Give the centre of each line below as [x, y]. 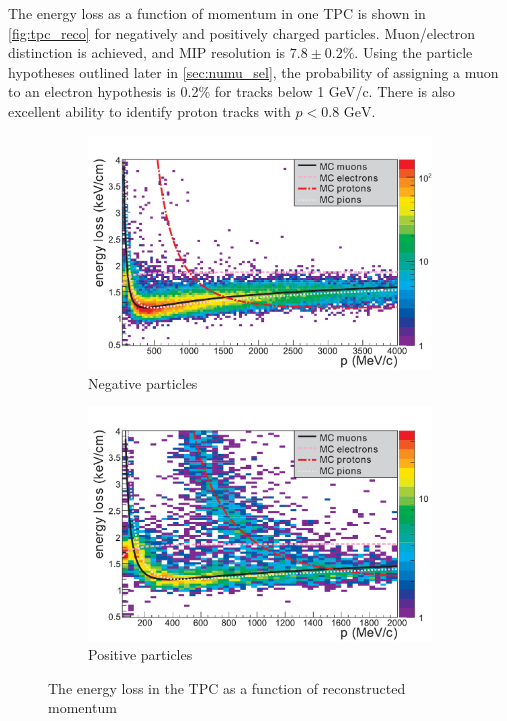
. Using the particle [413, 52]
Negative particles [143, 382]
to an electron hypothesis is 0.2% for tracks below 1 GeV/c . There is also [232, 91]
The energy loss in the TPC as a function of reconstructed [227, 687]
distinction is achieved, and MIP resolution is [147, 52]
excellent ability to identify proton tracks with [149, 110]
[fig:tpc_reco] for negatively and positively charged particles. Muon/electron [242, 32]
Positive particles [140, 654]
